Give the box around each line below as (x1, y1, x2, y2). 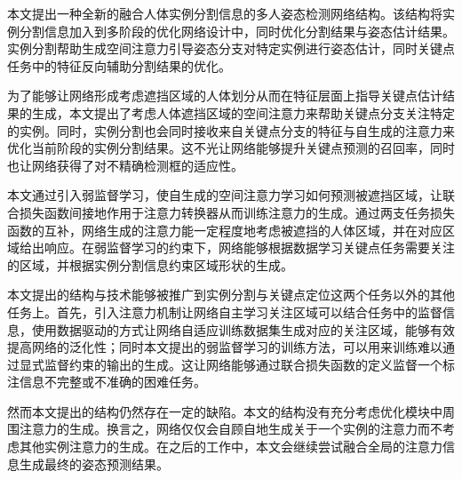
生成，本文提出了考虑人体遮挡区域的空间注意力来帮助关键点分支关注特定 (31, 103, 455, 122)
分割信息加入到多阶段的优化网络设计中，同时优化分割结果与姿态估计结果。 (19, 21, 455, 40)
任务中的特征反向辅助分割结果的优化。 (7, 56, 231, 75)
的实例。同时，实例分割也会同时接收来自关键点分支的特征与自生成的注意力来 (7, 121, 455, 140)
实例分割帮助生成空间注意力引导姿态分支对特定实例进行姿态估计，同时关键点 (7, 39, 455, 58)
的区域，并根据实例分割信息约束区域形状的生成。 (7, 255, 293, 274)
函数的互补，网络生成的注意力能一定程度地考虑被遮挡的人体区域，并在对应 (7, 220, 442, 239)
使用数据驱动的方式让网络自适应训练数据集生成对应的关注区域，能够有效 (31, 320, 455, 339)
